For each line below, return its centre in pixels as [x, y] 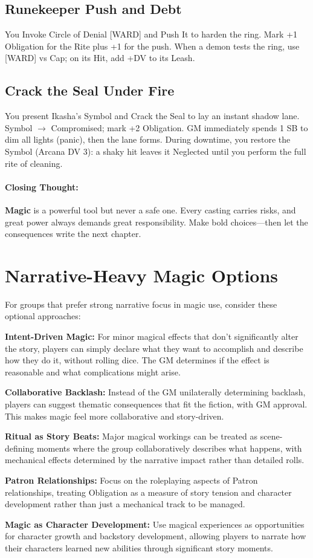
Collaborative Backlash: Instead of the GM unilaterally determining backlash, [155, 392]
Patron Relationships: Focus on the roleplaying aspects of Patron [131, 480]
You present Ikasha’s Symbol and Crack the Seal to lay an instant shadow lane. [152, 116]
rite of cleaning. [34, 163]
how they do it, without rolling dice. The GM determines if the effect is [137, 360]
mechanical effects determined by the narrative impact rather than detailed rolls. [155, 460]
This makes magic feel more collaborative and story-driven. [115, 416]
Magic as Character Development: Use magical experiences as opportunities [155, 524]
